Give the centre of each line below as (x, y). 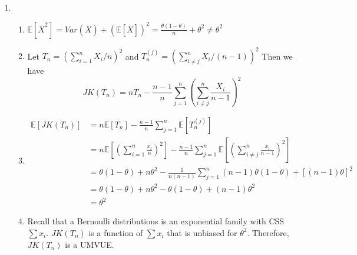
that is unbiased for (202, 232)
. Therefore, (268, 232)
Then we (277, 56)
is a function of (116, 232)
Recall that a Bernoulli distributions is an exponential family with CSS (156, 221)
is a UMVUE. (90, 244)
